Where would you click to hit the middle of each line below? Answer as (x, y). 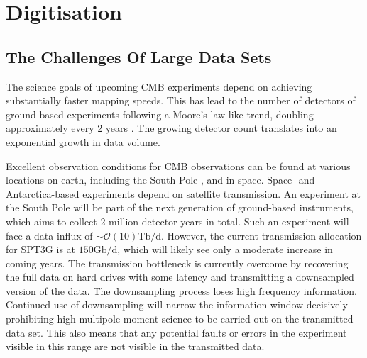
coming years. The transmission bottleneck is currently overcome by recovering (177, 263)
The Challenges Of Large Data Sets (139, 56)
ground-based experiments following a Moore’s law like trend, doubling (160, 114)
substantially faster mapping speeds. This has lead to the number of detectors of (181, 100)
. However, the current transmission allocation (261, 235)
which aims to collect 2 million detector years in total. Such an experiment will (177, 221)
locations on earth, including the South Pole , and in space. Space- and (160, 180)
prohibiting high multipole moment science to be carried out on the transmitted (180, 319)
